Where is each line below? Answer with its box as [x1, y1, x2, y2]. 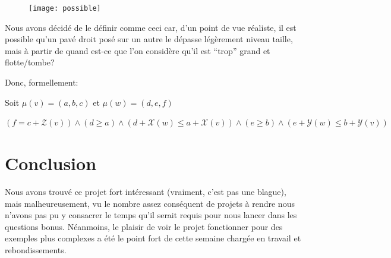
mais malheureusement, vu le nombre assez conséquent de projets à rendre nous [5, 197, 295, 209]
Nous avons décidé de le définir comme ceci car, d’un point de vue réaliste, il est [5, 21, 297, 33]
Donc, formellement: [5, 76, 78, 89]
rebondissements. [5, 243, 67, 256]
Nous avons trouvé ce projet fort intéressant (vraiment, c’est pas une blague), [5, 185, 286, 197]
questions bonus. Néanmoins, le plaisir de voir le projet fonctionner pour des [5, 220, 283, 232]
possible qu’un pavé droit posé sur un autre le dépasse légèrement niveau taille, [5, 33, 293, 45]
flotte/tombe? [5, 56, 55, 68]
